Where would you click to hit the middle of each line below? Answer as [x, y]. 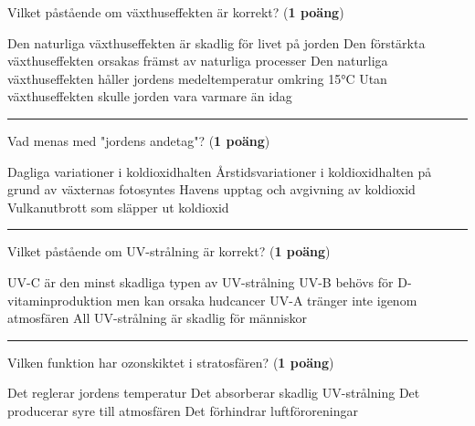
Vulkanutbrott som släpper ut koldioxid [118, 207]
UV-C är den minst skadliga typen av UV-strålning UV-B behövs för [201, 281]
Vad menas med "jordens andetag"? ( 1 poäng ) [139, 140]
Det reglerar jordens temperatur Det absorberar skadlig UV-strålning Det [214, 393]
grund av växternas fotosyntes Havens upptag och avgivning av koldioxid [211, 189]
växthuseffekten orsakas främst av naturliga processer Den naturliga [198, 61]
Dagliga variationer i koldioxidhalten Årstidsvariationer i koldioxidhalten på [220, 171]
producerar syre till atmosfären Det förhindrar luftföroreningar [183, 410]
